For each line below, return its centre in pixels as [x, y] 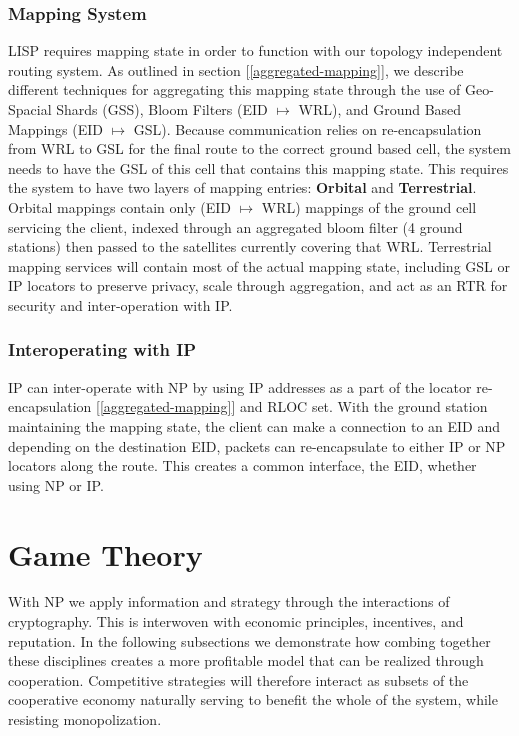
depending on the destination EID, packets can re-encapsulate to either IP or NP [257, 445]
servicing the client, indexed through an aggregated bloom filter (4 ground [235, 226]
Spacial [30, 109]
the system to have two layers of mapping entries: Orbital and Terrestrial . [242, 187]
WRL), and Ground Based [380, 109]
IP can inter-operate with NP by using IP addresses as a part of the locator [240, 386]
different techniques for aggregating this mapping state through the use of [234, 89]
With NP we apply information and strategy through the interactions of [229, 601]
